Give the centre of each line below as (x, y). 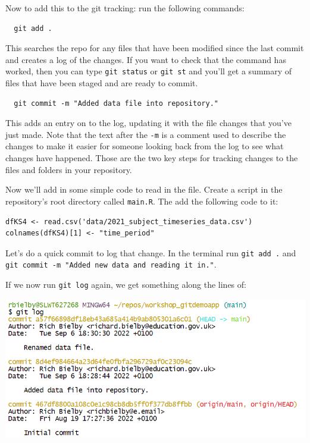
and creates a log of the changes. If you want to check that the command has (146, 59)
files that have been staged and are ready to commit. (102, 83)
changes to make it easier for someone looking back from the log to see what (145, 146)
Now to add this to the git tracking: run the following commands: (125, 8)
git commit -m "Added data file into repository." (116, 103)
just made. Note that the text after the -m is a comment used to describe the (146, 134)
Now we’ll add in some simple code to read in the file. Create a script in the (144, 189)
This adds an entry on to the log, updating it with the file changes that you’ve (148, 123)
